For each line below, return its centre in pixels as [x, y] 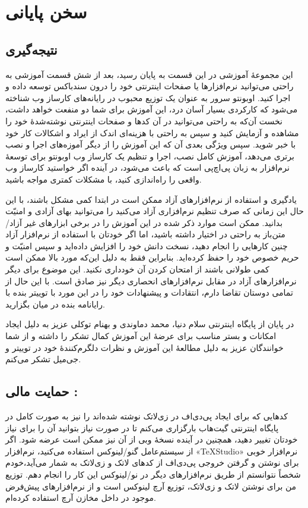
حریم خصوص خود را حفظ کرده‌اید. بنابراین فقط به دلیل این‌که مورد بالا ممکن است [152, 257]
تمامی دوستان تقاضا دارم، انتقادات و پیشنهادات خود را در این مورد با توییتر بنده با [149, 292]
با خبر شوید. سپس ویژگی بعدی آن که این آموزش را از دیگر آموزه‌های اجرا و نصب [151, 144]
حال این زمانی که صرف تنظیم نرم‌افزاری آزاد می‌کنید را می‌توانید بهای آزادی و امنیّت [155, 211]
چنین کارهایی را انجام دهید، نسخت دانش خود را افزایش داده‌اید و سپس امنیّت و [147, 245]
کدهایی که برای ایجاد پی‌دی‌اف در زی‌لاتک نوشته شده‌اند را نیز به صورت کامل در [147, 416]
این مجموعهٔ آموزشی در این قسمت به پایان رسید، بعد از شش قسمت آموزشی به [149, 74]
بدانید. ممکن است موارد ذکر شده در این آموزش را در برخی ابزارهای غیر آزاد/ [144, 222]
